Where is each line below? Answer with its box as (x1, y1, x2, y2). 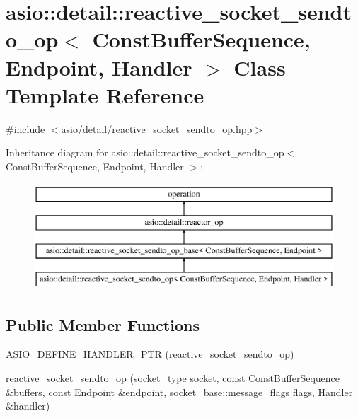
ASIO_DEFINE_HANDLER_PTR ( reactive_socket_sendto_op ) (6, 347, 294, 361)
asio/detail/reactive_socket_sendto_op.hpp (61, 121, 253, 136)
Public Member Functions (6, 313, 200, 335)
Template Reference (6, 80, 204, 109)
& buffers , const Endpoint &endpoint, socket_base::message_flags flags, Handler (6, 384, 353, 399)
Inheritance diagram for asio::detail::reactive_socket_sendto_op (6, 145, 284, 160)
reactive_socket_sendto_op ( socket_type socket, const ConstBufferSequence (6, 371, 340, 385)
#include (6, 121, 45, 136)
